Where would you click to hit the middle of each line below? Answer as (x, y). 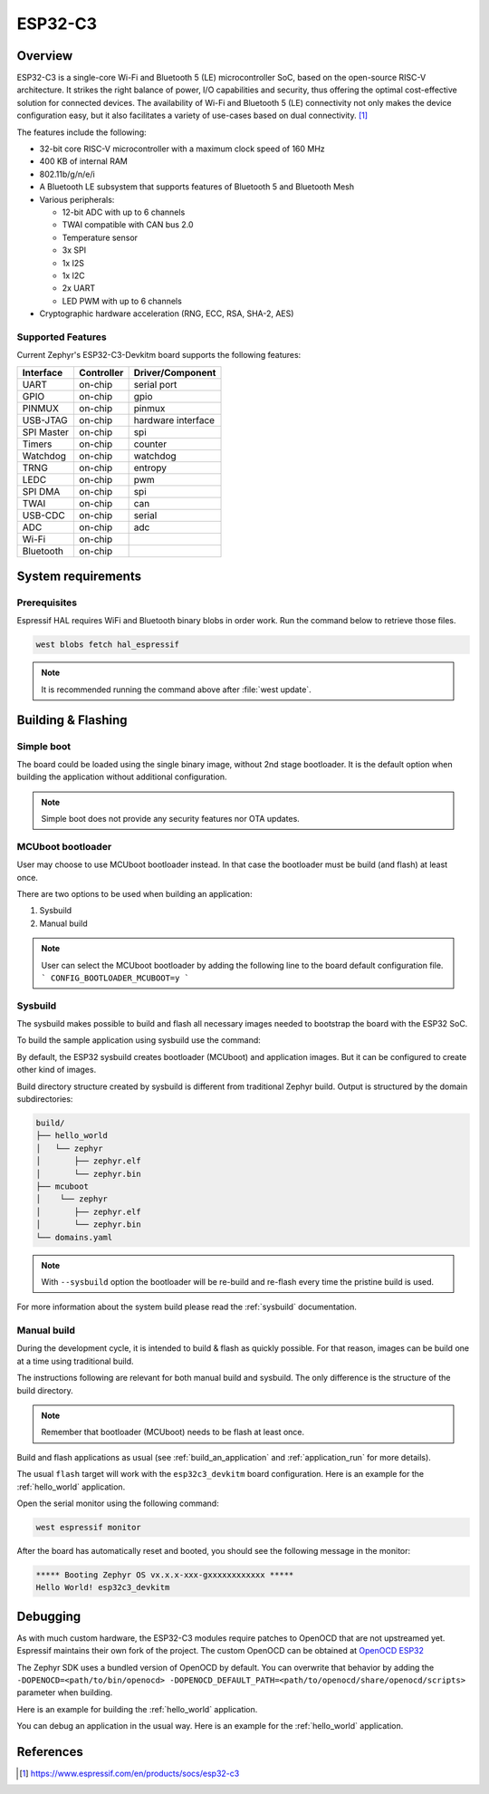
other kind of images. (57, 1070)
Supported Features (62, 337)
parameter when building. (65, 1693)
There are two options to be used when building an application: (134, 894)
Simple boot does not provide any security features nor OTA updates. (171, 819)
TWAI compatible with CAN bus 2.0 (128, 225)
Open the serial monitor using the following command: (118, 1503)
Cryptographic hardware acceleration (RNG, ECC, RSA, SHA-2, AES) (167, 313)
